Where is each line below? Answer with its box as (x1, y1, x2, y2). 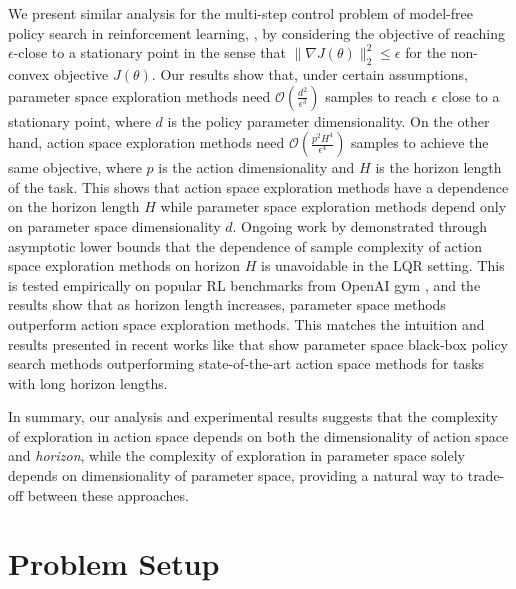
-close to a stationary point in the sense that (13, 42, 286, 63)
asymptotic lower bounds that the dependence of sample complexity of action (8, 235, 482, 256)
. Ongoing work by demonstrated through (232, 215, 488, 236)
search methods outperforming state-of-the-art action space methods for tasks (8, 353, 484, 374)
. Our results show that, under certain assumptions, (151, 63, 468, 84)
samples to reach (325, 85, 427, 106)
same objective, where (8, 157, 142, 178)
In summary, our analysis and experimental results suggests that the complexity (8, 406, 498, 427)
